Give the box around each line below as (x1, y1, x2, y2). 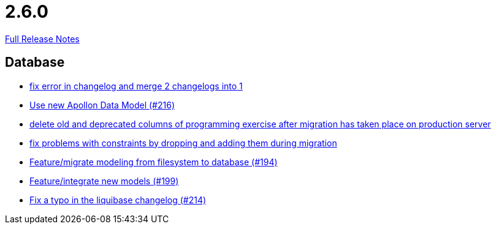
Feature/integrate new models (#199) (29, 175, 179, 186)
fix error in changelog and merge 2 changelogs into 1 (29, 80, 243, 91)
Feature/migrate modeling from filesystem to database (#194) (29, 156, 278, 167)
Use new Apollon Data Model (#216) (29, 99, 175, 110)
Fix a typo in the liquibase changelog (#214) (29, 194, 207, 205)
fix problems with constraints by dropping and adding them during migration (29, 137, 337, 148)
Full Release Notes (5, 33, 80, 44)
